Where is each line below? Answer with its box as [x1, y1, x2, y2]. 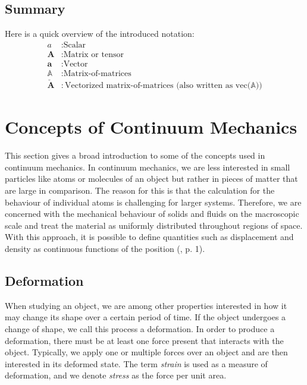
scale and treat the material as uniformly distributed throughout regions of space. [5, 219, 303, 231]
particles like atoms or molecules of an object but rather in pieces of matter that [5, 172, 298, 185]
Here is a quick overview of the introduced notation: [5, 27, 195, 40]
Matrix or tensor [63, 50, 124, 59]
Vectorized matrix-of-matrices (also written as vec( [64, 81, 251, 90]
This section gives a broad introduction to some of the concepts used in [5, 149, 265, 162]
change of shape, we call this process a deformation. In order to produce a [5, 323, 275, 335]
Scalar [63, 40, 86, 49]
